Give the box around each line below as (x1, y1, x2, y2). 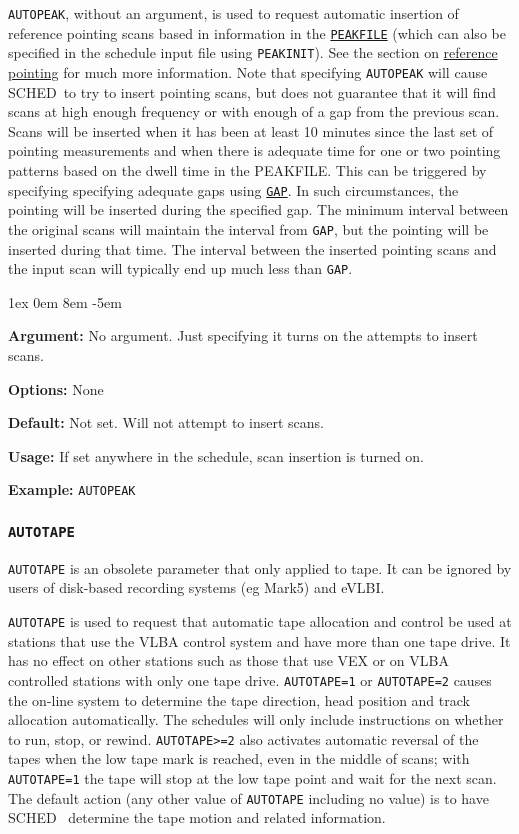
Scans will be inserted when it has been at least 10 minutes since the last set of (8, 120, 494, 141)
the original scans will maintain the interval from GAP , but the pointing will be (8, 218, 489, 239)
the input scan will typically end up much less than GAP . (8, 258, 353, 279)
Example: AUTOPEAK (8, 479, 136, 500)
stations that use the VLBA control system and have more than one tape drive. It (8, 630, 511, 651)
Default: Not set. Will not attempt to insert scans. (8, 412, 324, 433)
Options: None (8, 378, 104, 399)
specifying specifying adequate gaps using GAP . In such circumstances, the (8, 179, 459, 200)
